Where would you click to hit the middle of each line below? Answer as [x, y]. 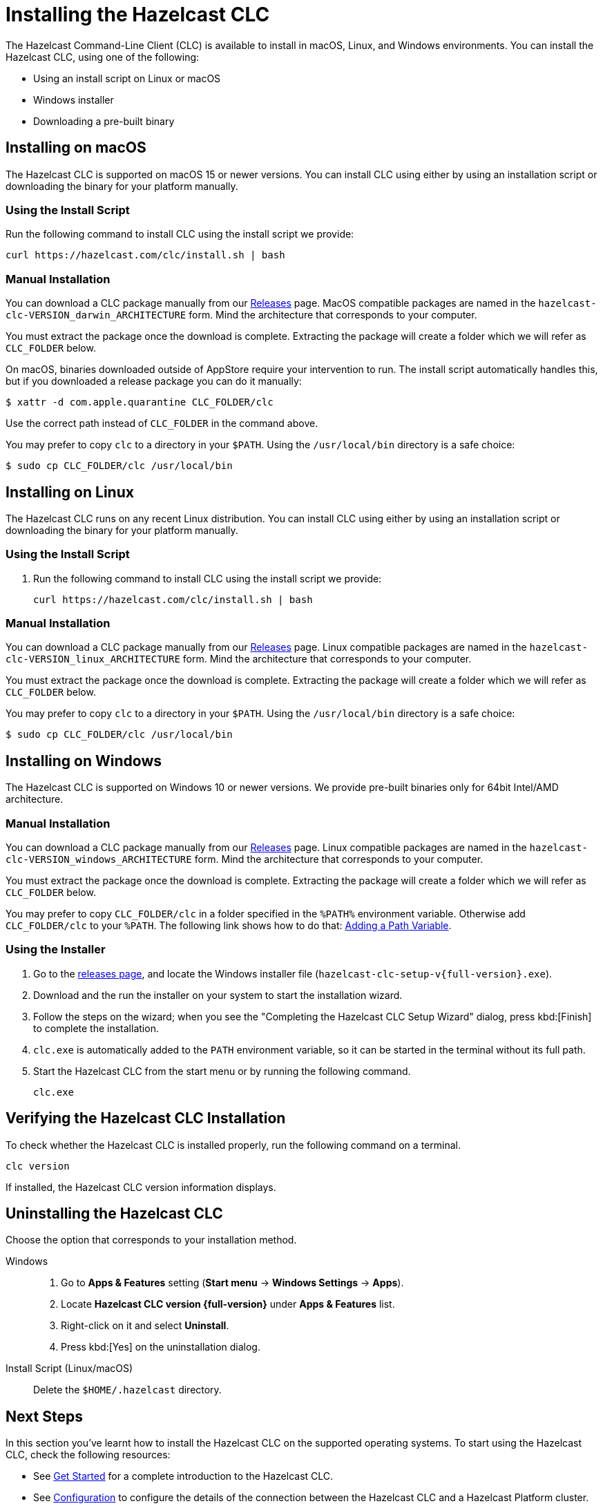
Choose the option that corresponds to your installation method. [151, 1240]
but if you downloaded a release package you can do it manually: [154, 381]
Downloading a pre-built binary [104, 121]
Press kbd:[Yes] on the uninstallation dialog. [161, 1347]
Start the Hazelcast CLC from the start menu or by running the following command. [222, 1071]
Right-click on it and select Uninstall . [145, 1326]
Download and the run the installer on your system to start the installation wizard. [218, 995]
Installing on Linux [70, 492]
